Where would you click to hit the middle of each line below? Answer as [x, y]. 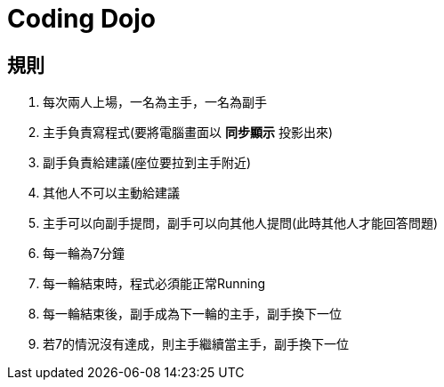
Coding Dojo [82, 19]
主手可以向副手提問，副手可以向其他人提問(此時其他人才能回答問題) [241, 223]
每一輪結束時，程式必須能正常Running [154, 284]
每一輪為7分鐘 [84, 254]
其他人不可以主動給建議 [111, 193]
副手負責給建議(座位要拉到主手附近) [147, 163]
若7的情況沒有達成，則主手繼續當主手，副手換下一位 [196, 344]
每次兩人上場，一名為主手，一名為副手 [155, 102]
